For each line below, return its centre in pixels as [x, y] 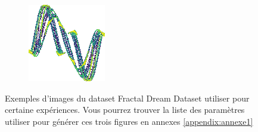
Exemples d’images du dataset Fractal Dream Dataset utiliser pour [127, 98]
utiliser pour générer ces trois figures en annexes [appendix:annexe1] [129, 121]
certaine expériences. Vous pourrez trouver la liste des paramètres [125, 110]
